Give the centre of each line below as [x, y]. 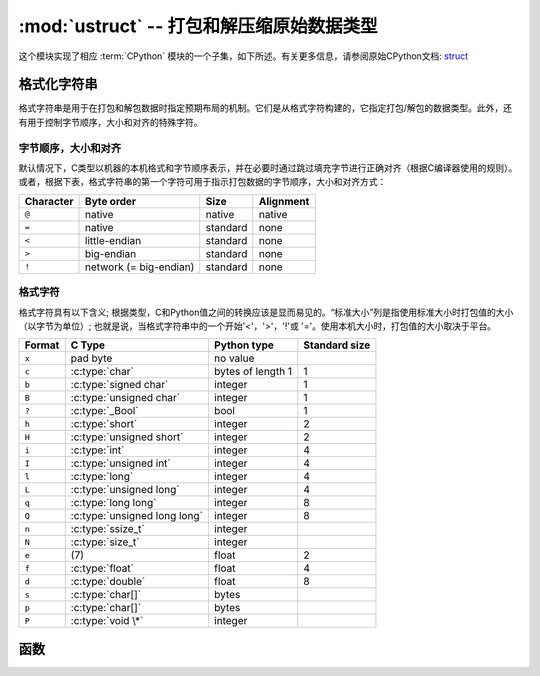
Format [42, 345]
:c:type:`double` [108, 582]
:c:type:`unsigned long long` [137, 516]
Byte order [111, 201]
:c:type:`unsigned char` [125, 398]
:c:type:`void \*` [107, 621]
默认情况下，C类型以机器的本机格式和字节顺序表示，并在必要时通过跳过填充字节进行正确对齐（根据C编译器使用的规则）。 [268, 167]
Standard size [337, 345]
